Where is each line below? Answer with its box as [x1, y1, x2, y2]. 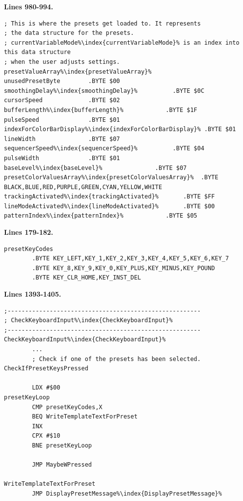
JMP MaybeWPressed [32, 461, 92, 469]
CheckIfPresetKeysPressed [4, 365, 88, 372]
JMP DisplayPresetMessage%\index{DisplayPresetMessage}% [32, 490, 222, 497]
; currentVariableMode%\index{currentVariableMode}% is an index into [4, 39, 240, 46]
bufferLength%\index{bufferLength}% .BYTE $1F [4, 106, 197, 113]
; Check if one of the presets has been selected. [32, 355, 201, 362]
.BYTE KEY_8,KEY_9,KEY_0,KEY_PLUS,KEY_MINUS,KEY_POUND [32, 264, 215, 272]
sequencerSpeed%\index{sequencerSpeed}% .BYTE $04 [4, 145, 205, 152]
